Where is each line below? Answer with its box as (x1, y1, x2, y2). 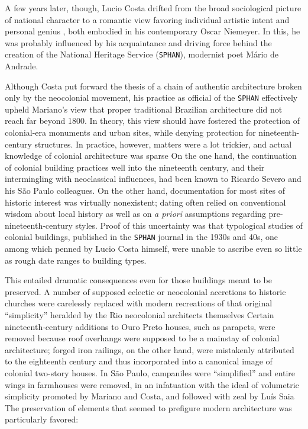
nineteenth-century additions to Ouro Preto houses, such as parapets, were (5, 320, 275, 332)
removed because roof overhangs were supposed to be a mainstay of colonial (5, 332, 280, 344)
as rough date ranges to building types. (5, 254, 147, 266)
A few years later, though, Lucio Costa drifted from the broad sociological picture (5, 2, 301, 14)
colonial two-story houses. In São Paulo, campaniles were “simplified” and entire (5, 367, 296, 379)
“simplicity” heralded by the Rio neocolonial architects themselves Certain (5, 309, 274, 321)
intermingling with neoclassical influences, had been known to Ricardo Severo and (5, 172, 301, 185)
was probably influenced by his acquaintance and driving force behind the (5, 36, 272, 49)
